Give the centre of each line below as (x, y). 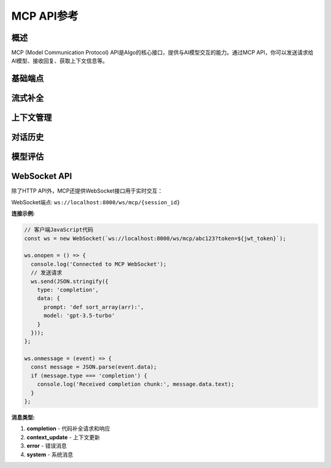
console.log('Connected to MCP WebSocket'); (99, 264)
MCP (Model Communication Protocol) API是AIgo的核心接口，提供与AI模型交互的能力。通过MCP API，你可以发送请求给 (162, 53)
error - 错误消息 (47, 446)
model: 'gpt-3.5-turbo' (79, 316)
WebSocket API (42, 176)
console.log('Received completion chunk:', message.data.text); (136, 384)
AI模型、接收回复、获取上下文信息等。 (60, 61)
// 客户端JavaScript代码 (59, 230)
